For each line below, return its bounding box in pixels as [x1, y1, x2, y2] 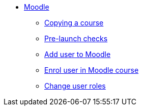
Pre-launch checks [44, 34, 108, 43]
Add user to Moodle [44, 50, 111, 59]
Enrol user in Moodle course [44, 66, 139, 74]
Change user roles [44, 81, 106, 90]
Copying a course [44, 18, 104, 27]
